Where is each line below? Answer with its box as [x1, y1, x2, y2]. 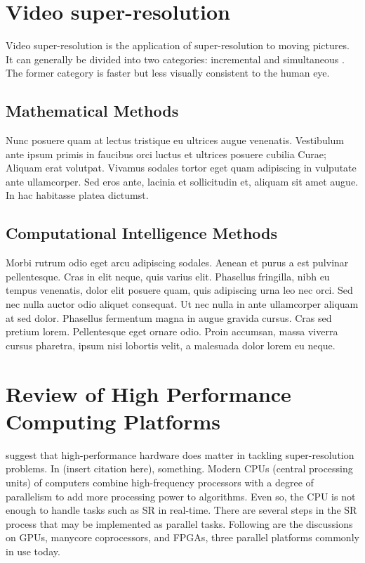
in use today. [6, 543, 60, 558]
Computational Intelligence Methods [6, 222, 278, 244]
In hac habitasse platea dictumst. [6, 188, 149, 202]
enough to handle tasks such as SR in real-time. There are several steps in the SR [6, 503, 357, 517]
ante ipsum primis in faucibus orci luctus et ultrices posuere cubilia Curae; [6, 146, 326, 161]
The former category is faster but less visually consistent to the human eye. [6, 65, 330, 80]
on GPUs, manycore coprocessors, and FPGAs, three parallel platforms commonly [6, 530, 359, 545]
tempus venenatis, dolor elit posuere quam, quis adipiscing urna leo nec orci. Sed [6, 283, 353, 297]
